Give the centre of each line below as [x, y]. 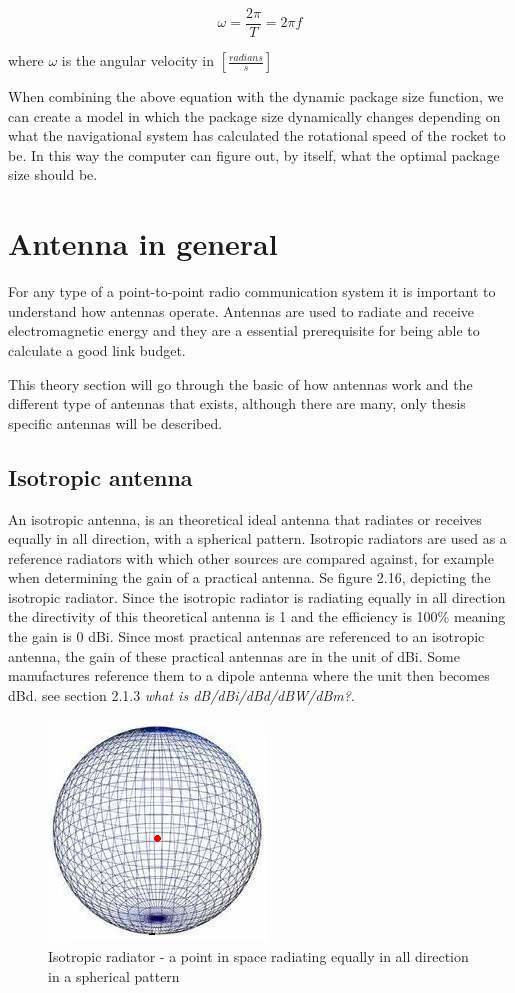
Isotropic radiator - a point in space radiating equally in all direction [258, 956]
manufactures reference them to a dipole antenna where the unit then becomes [249, 675]
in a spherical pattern [114, 975]
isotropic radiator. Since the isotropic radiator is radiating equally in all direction [257, 596]
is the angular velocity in [138, 60]
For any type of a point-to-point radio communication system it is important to [252, 291]
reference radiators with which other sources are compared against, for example [251, 557]
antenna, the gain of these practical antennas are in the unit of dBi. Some [234, 655]
